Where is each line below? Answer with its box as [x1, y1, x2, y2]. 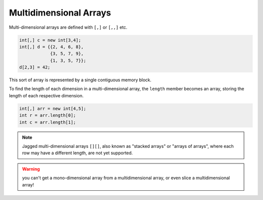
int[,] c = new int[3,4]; [19, 37, 81, 43]
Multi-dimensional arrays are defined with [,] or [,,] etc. [9, 24, 128, 30]
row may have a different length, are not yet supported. [22, 150, 133, 156]
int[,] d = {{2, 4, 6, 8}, [19, 44, 84, 50]
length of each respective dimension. [9, 92, 84, 98]
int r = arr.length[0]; [19, 112, 76, 118]
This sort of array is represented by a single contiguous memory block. [9, 77, 152, 83]
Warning [22, 166, 40, 172]
